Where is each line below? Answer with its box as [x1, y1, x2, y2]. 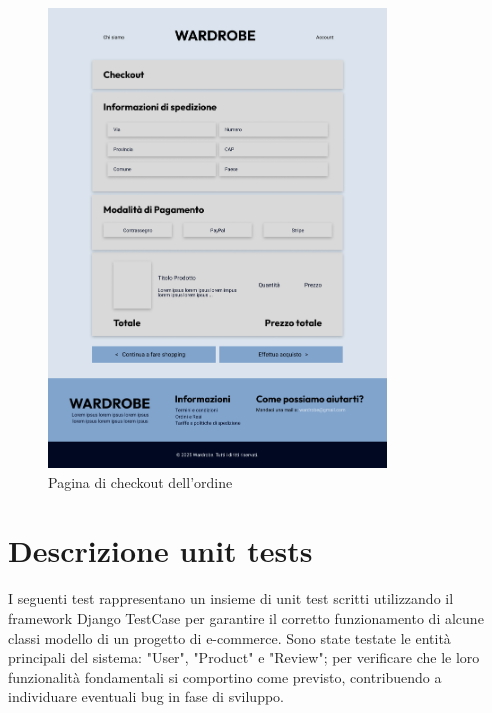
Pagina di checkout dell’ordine [48, 471, 233, 492]
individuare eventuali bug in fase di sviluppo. [8, 686, 284, 707]
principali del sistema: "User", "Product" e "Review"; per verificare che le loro [8, 647, 480, 668]
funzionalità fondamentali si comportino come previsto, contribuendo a [8, 666, 442, 687]
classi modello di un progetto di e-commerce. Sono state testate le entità [8, 627, 451, 648]
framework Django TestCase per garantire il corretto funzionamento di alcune [8, 607, 484, 628]
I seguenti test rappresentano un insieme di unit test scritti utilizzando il [8, 588, 454, 609]
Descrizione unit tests [8, 530, 313, 571]
